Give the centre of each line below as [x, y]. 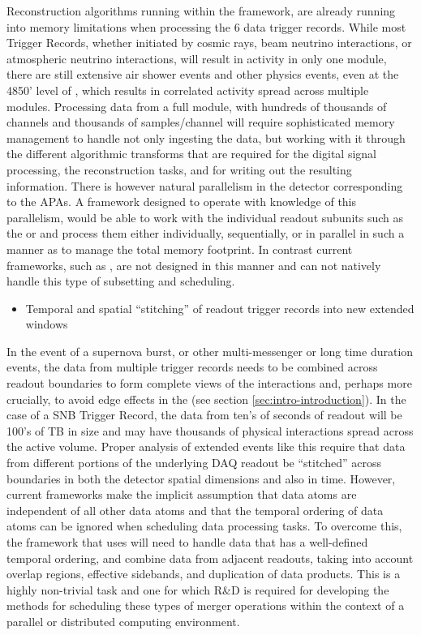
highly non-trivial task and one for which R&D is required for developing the [198, 589]
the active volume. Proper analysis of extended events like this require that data [206, 446]
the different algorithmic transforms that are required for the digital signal [191, 154]
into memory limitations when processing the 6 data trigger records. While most [206, 26]
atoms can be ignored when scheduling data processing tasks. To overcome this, [204, 526]
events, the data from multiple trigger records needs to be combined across [192, 367]
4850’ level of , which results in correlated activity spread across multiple [188, 90]
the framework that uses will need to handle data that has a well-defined [187, 542]
